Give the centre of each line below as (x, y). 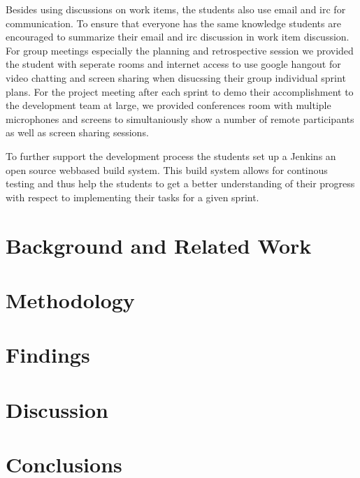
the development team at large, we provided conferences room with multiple (168, 105)
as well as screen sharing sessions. (77, 132)
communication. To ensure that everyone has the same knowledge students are (173, 23)
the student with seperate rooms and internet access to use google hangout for (173, 64)
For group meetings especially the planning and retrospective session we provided (180, 50)
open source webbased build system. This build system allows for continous (167, 169)
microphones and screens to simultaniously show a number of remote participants (180, 118)
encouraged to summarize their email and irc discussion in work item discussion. (178, 37)
